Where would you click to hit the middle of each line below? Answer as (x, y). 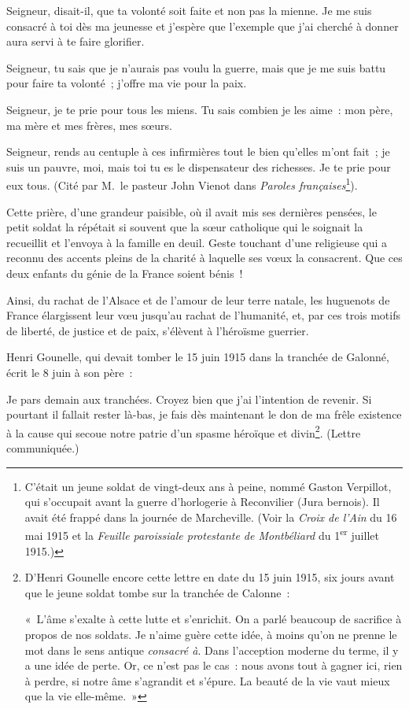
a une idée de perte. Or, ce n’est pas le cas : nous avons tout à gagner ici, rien (214, 665)
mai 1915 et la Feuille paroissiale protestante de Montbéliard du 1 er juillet (202, 534)
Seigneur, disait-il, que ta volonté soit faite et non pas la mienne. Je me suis (189, 10)
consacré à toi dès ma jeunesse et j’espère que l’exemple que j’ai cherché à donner (203, 26)
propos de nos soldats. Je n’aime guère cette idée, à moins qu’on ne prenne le (211, 634)
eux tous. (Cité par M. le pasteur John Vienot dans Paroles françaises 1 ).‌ (182, 184)
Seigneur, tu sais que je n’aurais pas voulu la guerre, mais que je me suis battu (196, 67)
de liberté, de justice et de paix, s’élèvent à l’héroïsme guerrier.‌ (158, 330)
